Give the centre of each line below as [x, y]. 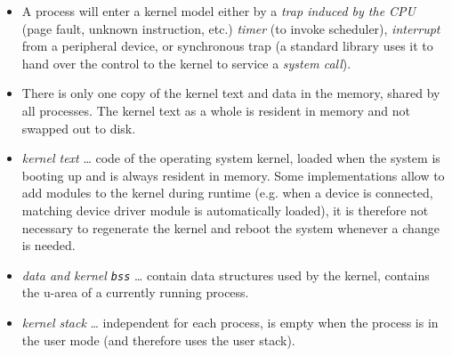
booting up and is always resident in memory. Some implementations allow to [233, 175]
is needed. [48, 245]
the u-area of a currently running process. [135, 292]
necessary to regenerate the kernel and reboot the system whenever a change [230, 227]
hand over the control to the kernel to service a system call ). [186, 63]
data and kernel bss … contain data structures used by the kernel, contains [226, 275]
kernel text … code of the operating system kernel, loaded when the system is [231, 158]
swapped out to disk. [79, 128]
